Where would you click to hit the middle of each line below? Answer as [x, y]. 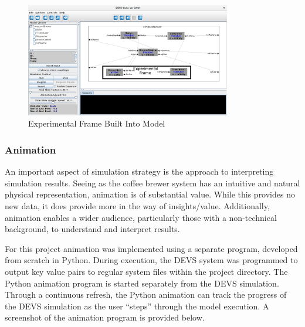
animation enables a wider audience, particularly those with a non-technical [141, 217]
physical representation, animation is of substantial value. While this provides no [150, 194]
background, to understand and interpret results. [92, 229]
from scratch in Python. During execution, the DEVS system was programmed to [151, 260]
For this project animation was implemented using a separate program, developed [151, 248]
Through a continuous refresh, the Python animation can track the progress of [146, 294]
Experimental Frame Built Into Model [97, 123]
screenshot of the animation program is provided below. [105, 317]
